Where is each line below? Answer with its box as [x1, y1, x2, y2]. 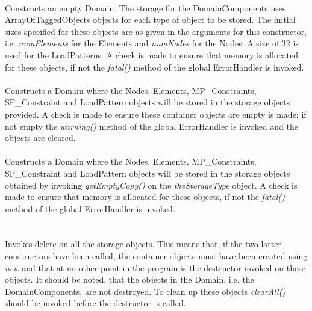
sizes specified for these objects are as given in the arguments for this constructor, [5, 25, 307, 37]
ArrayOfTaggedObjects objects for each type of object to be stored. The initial [5, 13, 296, 26]
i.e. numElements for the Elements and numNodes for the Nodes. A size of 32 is [5, 37, 299, 49]
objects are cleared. [5, 131, 76, 144]
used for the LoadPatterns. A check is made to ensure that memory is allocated [5, 48, 298, 61]
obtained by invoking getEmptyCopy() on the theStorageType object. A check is [5, 178, 298, 191]
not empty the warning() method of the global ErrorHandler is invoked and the [5, 119, 298, 132]
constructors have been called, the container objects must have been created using [5, 250, 308, 262]
